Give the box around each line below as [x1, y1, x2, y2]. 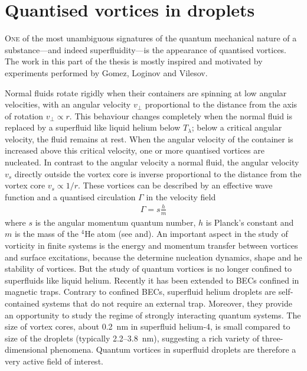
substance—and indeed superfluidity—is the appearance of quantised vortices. [5, 43, 287, 56]
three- [262, 331, 283, 344]
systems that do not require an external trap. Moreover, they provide [42, 297, 293, 309]
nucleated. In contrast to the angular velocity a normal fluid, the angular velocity [5, 156, 299, 168]
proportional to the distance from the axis [145, 98, 298, 110]
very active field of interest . [5, 354, 103, 367]
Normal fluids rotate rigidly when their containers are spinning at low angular [5, 86, 287, 99]
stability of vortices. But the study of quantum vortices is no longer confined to [5, 262, 292, 275]
